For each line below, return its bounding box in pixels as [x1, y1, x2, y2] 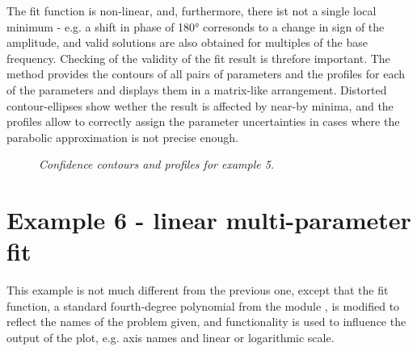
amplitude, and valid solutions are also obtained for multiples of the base [6, 34, 368, 51]
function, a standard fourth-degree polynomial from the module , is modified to [6, 297, 400, 314]
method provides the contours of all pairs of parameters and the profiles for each [6, 65, 405, 82]
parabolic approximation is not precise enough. [6, 128, 238, 145]
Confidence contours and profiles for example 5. [39, 156, 275, 173]
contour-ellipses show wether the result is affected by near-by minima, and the [6, 97, 394, 114]
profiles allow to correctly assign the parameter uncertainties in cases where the [6, 113, 400, 130]
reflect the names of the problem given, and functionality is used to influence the [6, 313, 406, 330]
